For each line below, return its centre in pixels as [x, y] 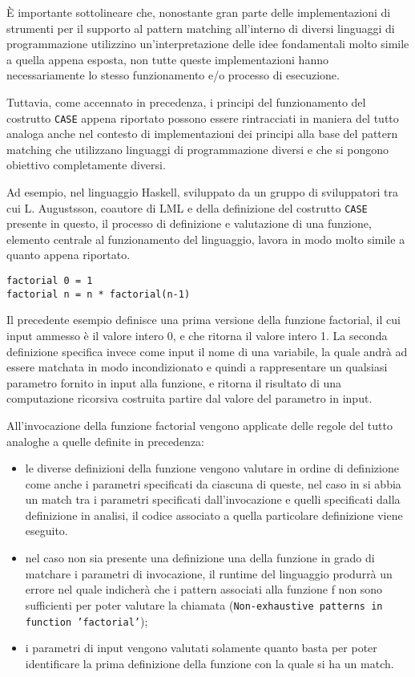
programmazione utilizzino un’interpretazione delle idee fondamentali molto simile [208, 44]
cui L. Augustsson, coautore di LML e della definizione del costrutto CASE [187, 207]
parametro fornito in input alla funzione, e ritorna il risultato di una [174, 382]
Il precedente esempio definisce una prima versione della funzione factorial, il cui [203, 320]
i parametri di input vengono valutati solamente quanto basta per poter [201, 648]
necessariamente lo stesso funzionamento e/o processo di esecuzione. [173, 75]
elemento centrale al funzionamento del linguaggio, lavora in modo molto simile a [206, 239]
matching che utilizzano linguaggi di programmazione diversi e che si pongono [198, 149]
